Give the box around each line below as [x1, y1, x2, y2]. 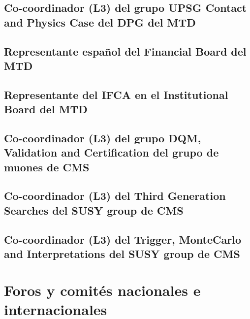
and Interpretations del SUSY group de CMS [4, 246, 240, 261]
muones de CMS [4, 159, 90, 174]
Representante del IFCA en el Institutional [4, 87, 228, 102]
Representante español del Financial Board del [4, 43, 247, 59]
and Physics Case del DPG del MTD [4, 14, 196, 30]
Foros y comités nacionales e [4, 280, 201, 300]
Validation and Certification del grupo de [4, 145, 219, 160]
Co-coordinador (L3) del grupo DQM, [4, 130, 201, 145]
